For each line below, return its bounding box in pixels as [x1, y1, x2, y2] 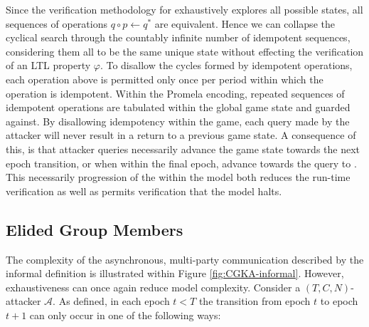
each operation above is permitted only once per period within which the [6, 71, 323, 86]
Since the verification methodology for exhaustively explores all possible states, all [6, 2, 363, 16]
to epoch [320, 294, 358, 308]
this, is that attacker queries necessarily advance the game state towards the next [6, 141, 360, 156]
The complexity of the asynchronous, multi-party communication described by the [6, 251, 364, 266]
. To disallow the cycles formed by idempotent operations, [100, 58, 353, 73]
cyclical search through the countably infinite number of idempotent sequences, [6, 30, 351, 45]
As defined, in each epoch [58, 294, 170, 308]
